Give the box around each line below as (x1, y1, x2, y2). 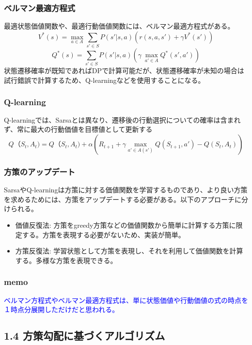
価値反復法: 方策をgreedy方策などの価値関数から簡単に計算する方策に (15, 220, 236, 230)
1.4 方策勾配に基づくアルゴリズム (4, 328, 165, 343)
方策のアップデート (4, 165, 76, 177)
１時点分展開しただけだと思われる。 (4, 304, 119, 314)
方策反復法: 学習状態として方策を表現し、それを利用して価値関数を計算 (15, 246, 243, 256)
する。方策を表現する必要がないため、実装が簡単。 (22, 229, 185, 239)
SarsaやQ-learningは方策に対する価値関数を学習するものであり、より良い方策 (4, 185, 248, 195)
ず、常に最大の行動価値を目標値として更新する (4, 124, 153, 134)
